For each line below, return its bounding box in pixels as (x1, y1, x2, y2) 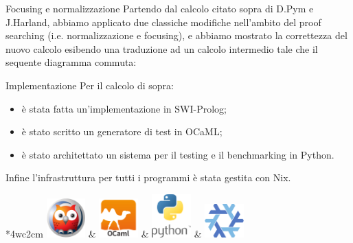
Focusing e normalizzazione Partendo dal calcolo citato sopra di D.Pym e (5, 1, 314, 15)
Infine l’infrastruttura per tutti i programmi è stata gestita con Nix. (5, 170, 291, 185)
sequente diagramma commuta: (5, 55, 137, 69)
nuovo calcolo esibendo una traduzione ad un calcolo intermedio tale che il (5, 41, 318, 56)
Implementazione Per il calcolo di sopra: (5, 78, 174, 92)
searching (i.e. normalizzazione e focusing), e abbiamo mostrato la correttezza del (5, 28, 348, 43)
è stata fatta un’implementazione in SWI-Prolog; (21, 101, 227, 115)
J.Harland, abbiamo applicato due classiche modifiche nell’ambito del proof (5, 14, 321, 29)
